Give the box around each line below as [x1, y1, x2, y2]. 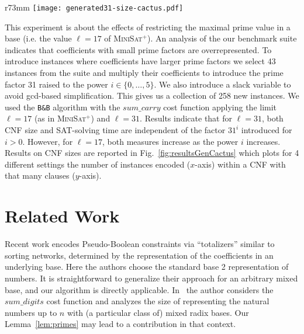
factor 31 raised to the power [5, 78, 108, 90]
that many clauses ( [5, 169, 75, 182]
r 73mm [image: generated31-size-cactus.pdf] [5, 1, 184, 13]
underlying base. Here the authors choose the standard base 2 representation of [5, 260, 289, 273]
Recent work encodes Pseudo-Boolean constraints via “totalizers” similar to [5, 238, 275, 250]
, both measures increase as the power [102, 135, 239, 147]
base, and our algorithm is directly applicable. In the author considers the [5, 283, 274, 295]
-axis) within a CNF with [195, 158, 286, 170]
